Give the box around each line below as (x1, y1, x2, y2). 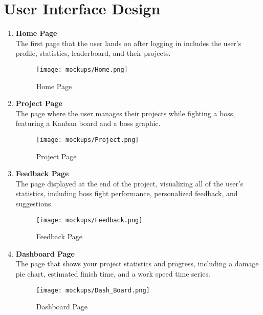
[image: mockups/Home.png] (36, 66, 128, 73)
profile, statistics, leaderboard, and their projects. (15, 48, 171, 58)
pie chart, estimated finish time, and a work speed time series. (15, 268, 210, 279)
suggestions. (15, 198, 53, 208)
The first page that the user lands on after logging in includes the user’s (15, 37, 242, 48)
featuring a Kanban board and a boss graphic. (15, 118, 161, 129)
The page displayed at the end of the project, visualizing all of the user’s (15, 178, 244, 188)
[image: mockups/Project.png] (36, 136, 139, 143)
